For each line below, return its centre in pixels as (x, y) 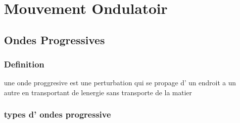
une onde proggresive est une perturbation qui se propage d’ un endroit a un (120, 83)
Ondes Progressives (54, 39)
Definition (24, 64)
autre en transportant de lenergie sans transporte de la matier (98, 92)
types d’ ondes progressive (58, 114)
